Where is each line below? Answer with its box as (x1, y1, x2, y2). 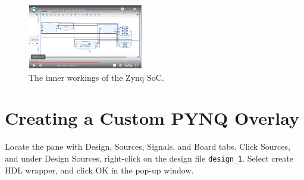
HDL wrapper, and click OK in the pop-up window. (5, 163, 194, 176)
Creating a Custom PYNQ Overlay (5, 106, 299, 130)
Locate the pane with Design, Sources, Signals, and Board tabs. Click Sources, (5, 140, 290, 153)
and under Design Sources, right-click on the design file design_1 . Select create (5, 151, 293, 164)
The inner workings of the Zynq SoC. (29, 71, 164, 83)
